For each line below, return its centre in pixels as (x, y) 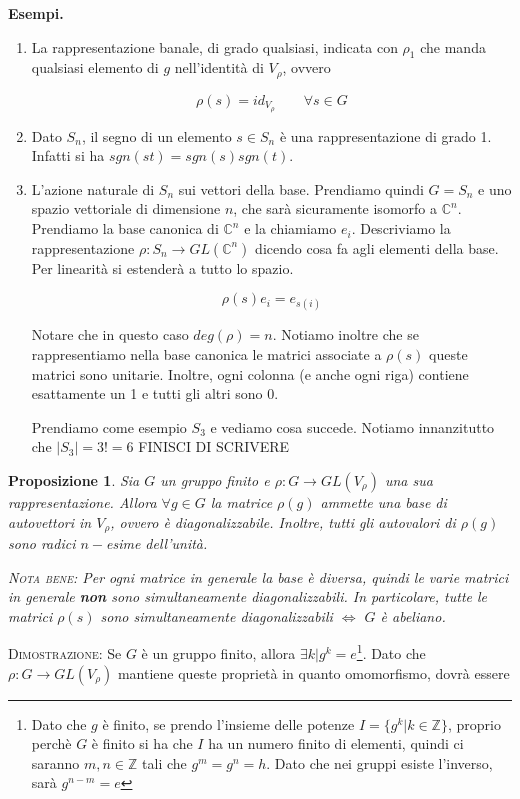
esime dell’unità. (157, 543)
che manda (453, 46)
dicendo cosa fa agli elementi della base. (377, 247)
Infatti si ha (68, 155)
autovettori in (50, 521)
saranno (55, 762)
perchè (51, 743)
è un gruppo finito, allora (218, 653)
